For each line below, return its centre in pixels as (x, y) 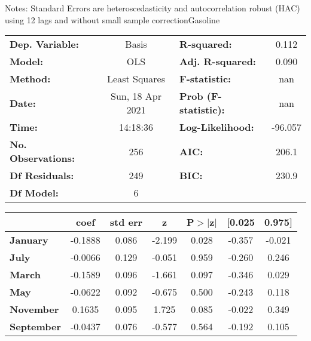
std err (126, 222)
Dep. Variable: (44, 44)
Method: (30, 79)
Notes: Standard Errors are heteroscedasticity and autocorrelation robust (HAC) (153, 8)
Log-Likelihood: (217, 127)
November (34, 309)
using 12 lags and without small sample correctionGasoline (112, 19)
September (36, 327)
